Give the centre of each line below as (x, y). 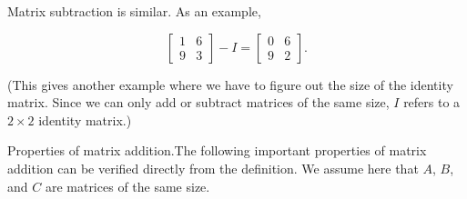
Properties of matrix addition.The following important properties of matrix (217, 150)
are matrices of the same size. (127, 186)
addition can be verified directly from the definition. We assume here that (213, 168)
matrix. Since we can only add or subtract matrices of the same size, (198, 102)
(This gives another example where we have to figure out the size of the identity (230, 84)
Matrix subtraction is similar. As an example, (134, 11)
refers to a (432, 102)
